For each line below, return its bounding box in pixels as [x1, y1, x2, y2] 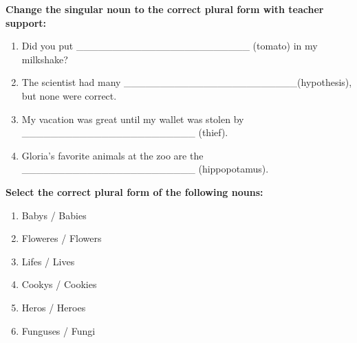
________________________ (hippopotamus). [21, 162, 269, 176]
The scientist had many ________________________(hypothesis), [21, 75, 352, 89]
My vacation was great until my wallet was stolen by [21, 111, 244, 126]
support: [6, 15, 47, 30]
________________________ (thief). [21, 125, 228, 140]
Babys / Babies [21, 208, 87, 222]
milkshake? [21, 52, 68, 66]
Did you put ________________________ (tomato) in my [21, 38, 318, 53]
